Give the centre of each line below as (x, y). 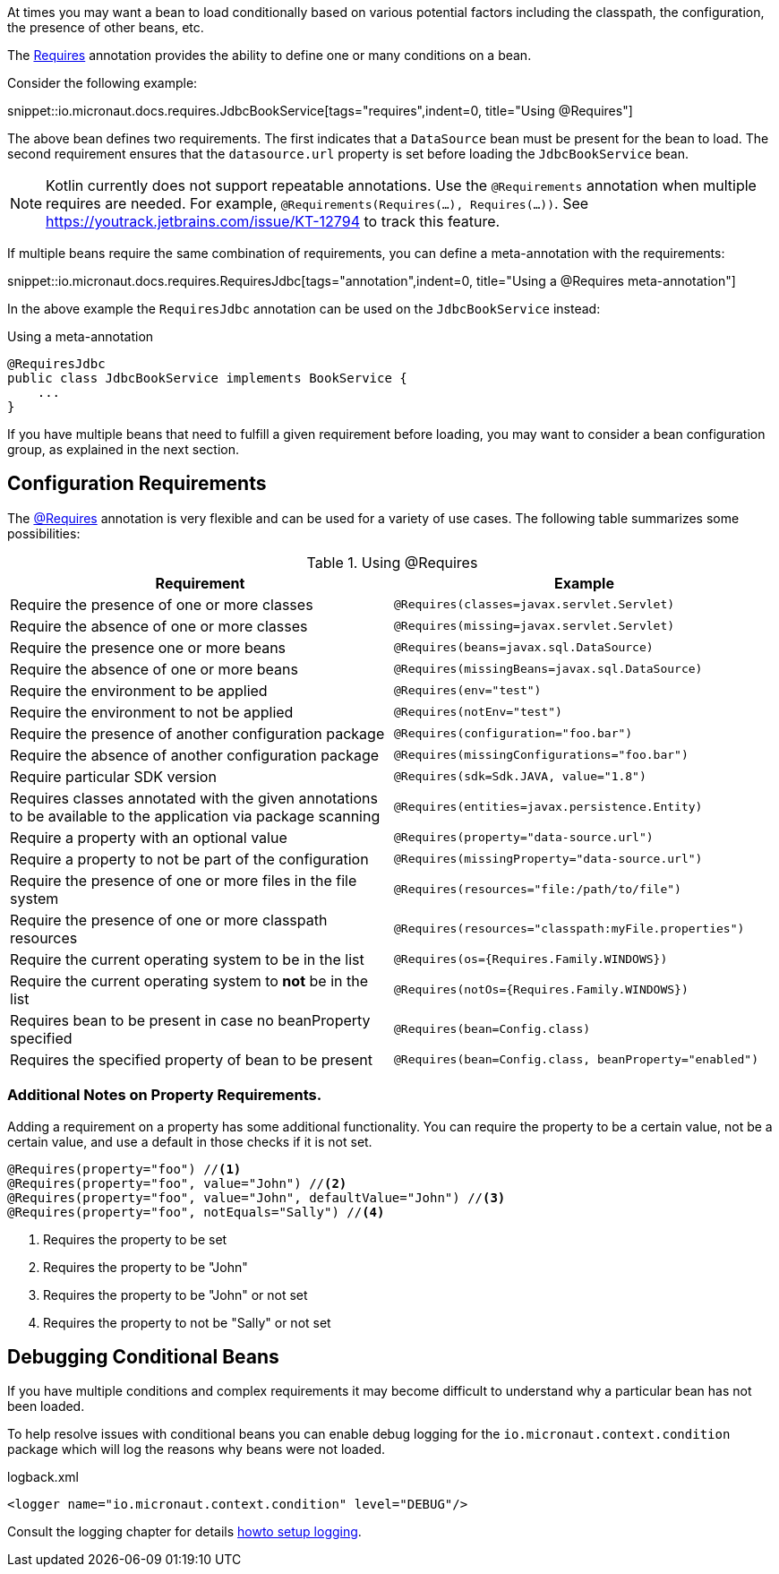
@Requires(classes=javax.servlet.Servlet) (535, 605)
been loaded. (46, 1406)
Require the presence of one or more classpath (169, 920)
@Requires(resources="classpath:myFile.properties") (569, 929)
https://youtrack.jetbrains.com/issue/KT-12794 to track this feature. (273, 221)
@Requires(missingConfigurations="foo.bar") (541, 755)
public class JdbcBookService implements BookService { (207, 378)
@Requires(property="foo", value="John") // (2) (177, 1183)
